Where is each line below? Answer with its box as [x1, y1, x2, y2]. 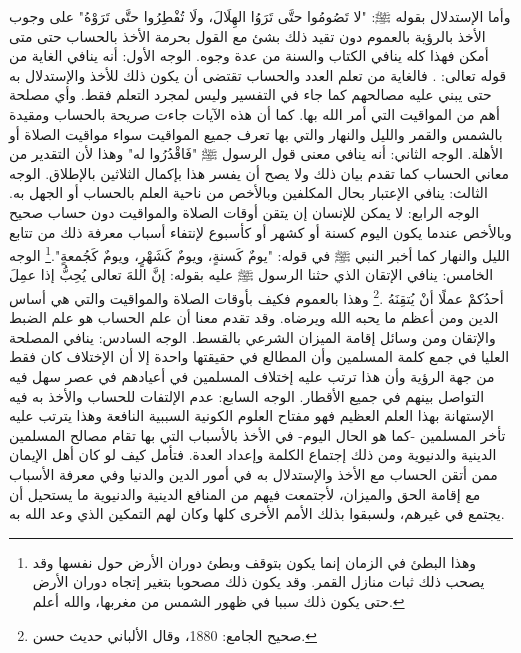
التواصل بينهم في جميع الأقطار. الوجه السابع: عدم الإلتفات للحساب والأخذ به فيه [9, 385, 485, 406]
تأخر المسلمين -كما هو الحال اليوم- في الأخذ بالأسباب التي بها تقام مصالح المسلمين [9, 424, 506, 445]
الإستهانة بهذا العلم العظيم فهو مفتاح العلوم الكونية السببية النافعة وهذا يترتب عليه [9, 405, 494, 426]
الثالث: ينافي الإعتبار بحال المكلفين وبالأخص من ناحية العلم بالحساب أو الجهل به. [9, 182, 488, 203]
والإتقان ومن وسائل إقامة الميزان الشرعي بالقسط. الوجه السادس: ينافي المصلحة [9, 326, 496, 347]
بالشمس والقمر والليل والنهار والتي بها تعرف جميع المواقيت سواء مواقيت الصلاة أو [9, 123, 503, 144]
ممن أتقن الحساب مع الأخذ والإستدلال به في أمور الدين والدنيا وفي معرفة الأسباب [9, 463, 498, 484]
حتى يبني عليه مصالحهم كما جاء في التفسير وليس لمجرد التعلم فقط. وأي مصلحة [9, 84, 492, 105]
